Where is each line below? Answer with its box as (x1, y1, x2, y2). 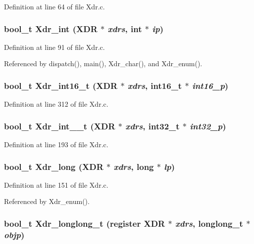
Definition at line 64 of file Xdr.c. (4, 1, 105, 11)
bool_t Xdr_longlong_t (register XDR (4, 217, 165, 229)
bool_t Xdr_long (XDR (4, 160, 103, 172)
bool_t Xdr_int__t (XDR (4, 120, 115, 132)
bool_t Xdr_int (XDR (4, 22, 98, 35)
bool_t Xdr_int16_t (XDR (4, 79, 118, 91)
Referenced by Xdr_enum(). (4, 196, 90, 206)
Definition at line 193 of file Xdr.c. (4, 139, 108, 150)
